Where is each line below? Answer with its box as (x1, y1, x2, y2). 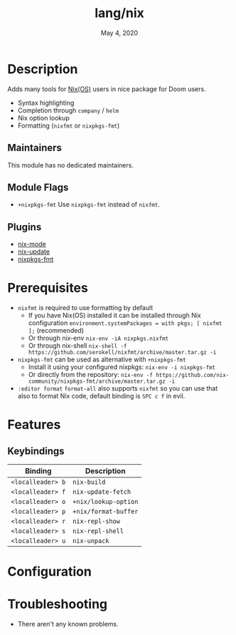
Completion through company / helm (17, 105, 119, 115)
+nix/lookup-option (72, 497, 139, 506)
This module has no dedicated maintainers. (7, 160, 134, 169)
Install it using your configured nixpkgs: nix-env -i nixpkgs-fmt (28, 363, 215, 371)
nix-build (72, 478, 106, 486)
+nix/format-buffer (72, 507, 139, 516)
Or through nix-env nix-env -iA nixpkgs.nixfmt (28, 334, 169, 343)
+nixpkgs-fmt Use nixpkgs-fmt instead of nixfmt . (17, 200, 160, 209)
